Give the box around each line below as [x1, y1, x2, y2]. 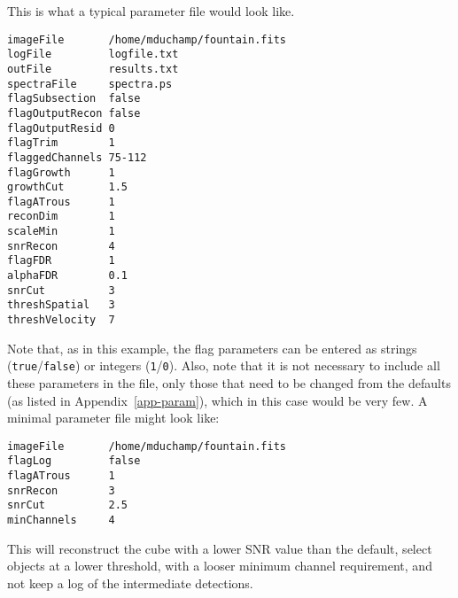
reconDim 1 [7, 210, 115, 223]
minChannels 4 [7, 514, 115, 527]
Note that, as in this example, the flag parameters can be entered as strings [7, 338, 417, 357]
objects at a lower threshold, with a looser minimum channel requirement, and [7, 556, 432, 575]
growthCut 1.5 [7, 181, 128, 194]
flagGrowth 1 [7, 166, 115, 179]
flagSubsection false [7, 92, 141, 105]
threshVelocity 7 [7, 314, 115, 327]
